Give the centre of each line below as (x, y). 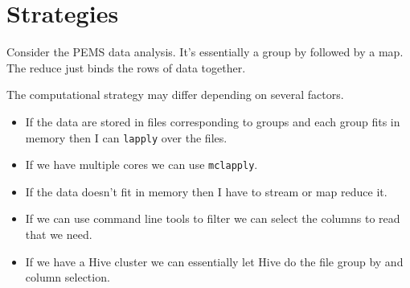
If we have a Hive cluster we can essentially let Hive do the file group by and (214, 261)
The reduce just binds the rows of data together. (126, 67)
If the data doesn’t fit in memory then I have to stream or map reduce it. (206, 191)
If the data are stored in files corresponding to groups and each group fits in (213, 121)
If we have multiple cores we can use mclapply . (141, 165)
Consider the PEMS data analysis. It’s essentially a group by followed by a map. (205, 52)
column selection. (68, 277)
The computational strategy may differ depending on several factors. (175, 95)
